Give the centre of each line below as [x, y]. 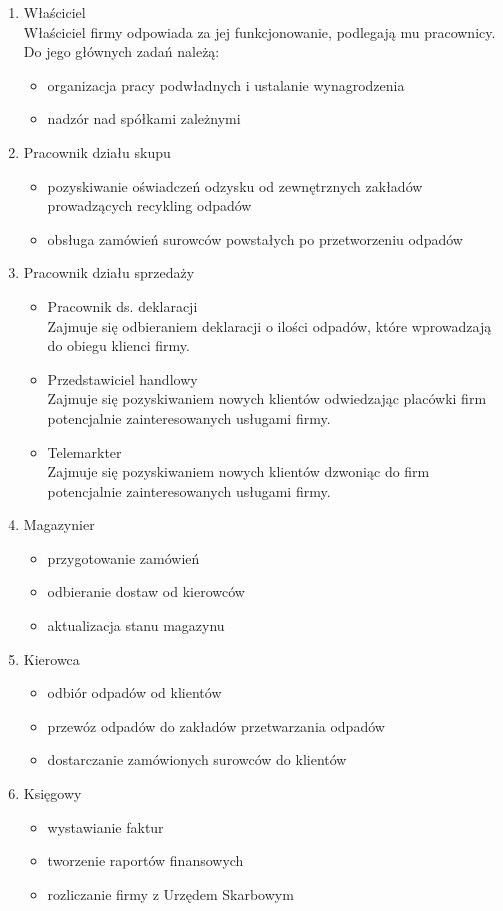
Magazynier [59, 524]
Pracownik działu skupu [97, 151]
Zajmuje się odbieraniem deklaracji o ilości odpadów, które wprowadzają [269, 325]
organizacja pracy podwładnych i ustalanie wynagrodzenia [226, 84]
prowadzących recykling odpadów [149, 205]
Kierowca [51, 658]
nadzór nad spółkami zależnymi [144, 118]
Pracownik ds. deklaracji [122, 305]
